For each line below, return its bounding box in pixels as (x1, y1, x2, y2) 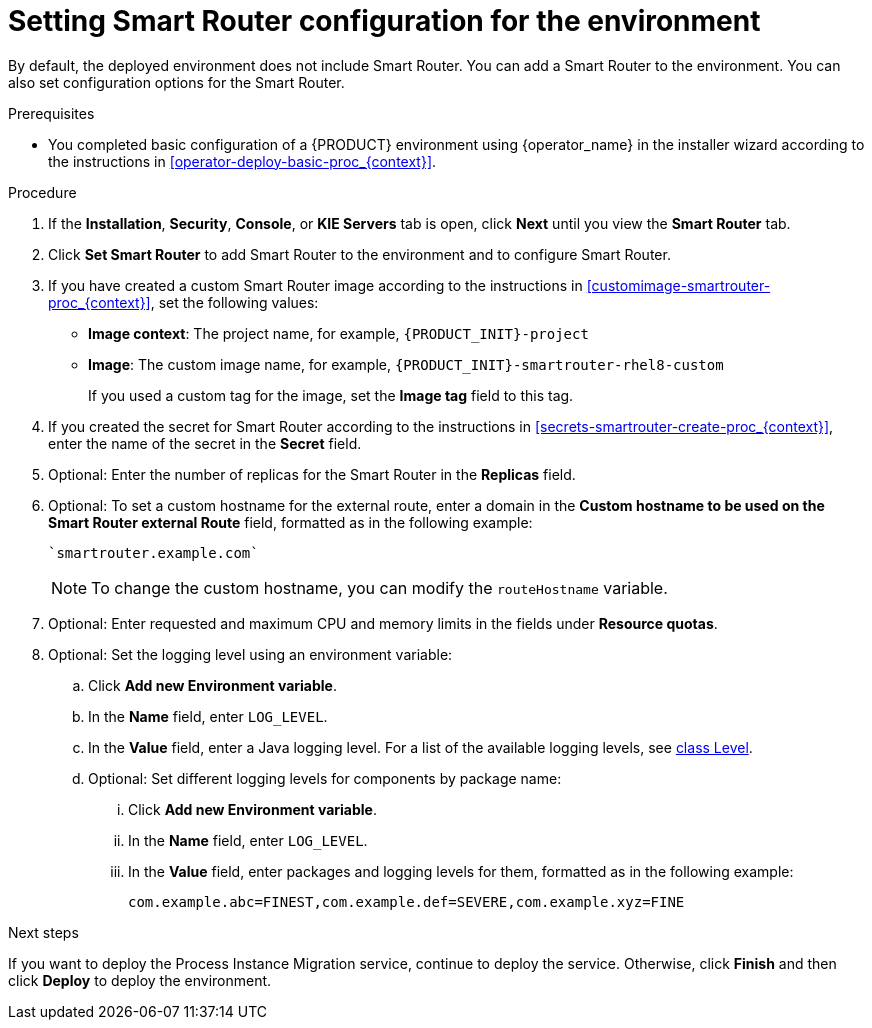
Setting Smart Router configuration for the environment (8, 4, 761, 38)
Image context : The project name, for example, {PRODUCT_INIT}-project (88, 324, 589, 342)
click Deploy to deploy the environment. (8, 971, 272, 989)
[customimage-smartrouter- (586, 276, 771, 294)
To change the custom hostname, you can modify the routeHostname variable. (91, 577, 668, 598)
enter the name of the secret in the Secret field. (48, 434, 362, 452)
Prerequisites (8, 104, 95, 122)
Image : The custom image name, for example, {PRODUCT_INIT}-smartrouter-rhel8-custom (88, 355, 724, 373)
